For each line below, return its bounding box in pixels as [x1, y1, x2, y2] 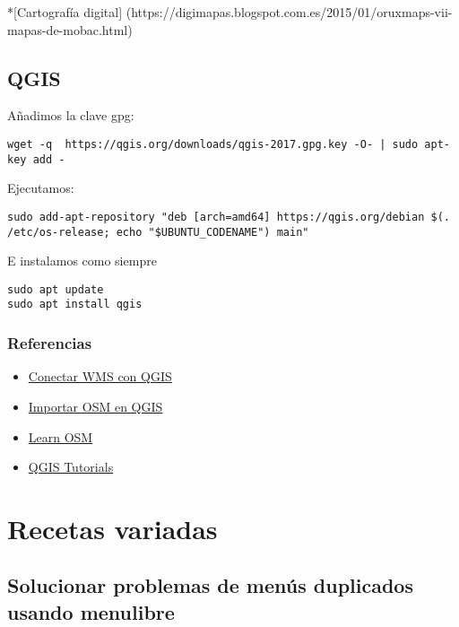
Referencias [7, 332, 92, 354]
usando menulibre [7, 597, 175, 625]
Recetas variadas [7, 509, 218, 546]
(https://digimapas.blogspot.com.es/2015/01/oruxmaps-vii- [126, 3, 453, 21]
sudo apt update [7, 283, 104, 296]
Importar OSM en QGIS [28, 396, 163, 415]
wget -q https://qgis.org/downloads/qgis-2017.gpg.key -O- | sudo [7, 137, 419, 151]
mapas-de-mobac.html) [7, 20, 133, 39]
